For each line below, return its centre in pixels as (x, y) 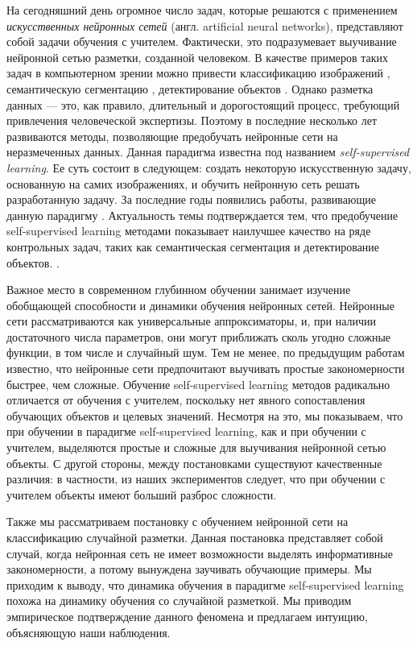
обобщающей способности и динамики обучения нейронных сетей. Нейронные (200, 305)
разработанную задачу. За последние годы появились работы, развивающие (191, 199)
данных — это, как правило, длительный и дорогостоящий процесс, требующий (203, 104)
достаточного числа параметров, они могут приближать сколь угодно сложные (199, 336)
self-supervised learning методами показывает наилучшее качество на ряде (189, 231)
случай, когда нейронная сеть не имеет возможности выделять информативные (200, 553)
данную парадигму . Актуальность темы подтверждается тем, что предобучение (202, 215)
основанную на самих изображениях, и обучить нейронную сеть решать (183, 183)
